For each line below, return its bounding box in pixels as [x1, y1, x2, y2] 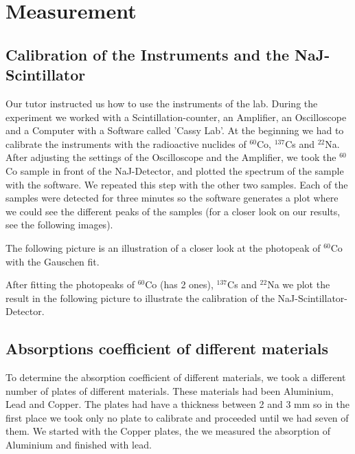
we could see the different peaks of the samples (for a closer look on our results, [5, 204, 341, 218]
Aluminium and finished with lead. [5, 437, 152, 452]
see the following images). [5, 217, 113, 232]
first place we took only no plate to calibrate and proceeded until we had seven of [5, 410, 349, 424]
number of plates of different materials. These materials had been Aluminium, [5, 383, 334, 398]
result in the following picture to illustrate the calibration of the [5, 290, 275, 305]
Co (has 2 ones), [145, 277, 214, 292]
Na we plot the [267, 277, 330, 292]
